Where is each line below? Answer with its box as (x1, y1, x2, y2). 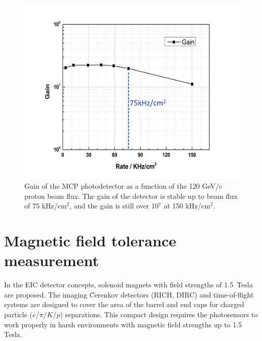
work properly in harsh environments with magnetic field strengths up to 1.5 (4, 319, 242, 329)
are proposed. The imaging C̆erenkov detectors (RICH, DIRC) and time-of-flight (4, 289, 254, 300)
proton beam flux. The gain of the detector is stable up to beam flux (24, 190, 238, 201)
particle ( (4, 309, 33, 319)
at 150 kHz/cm (164, 200, 210, 211)
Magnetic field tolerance (4, 230, 176, 250)
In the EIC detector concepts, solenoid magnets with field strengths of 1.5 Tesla (4, 279, 253, 290)
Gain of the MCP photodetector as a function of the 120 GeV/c (24, 181, 222, 191)
